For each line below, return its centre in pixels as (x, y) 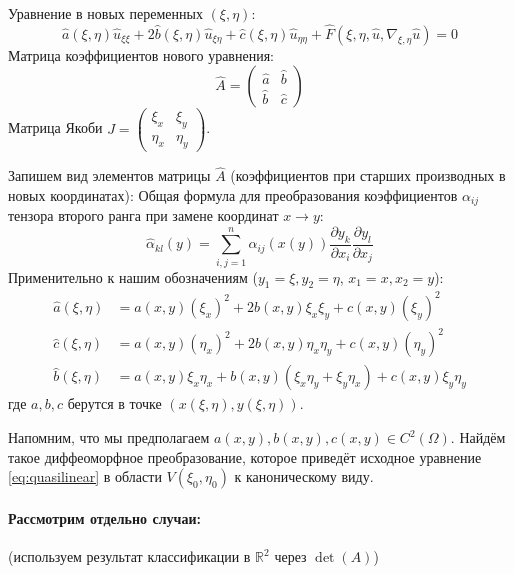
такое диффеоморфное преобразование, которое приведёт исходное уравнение (245, 456)
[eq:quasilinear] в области (85, 476)
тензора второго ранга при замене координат (143, 215)
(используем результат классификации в (129, 556)
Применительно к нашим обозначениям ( (133, 276)
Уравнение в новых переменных (105, 13)
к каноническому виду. (304, 476)
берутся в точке (114, 403)
